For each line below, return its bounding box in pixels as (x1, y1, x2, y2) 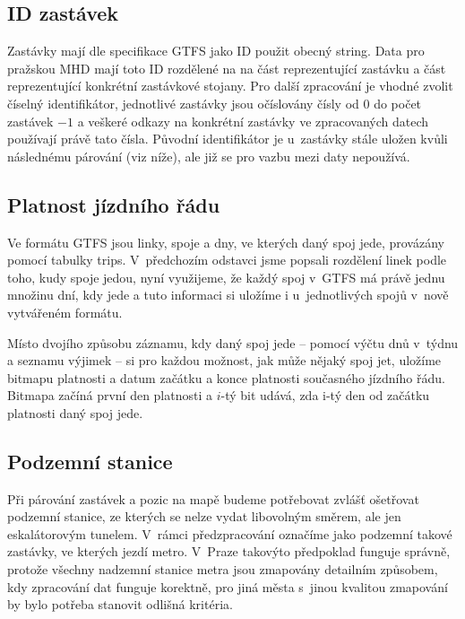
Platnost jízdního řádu (7, 190, 220, 218)
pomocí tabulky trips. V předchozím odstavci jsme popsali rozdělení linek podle (7, 250, 447, 269)
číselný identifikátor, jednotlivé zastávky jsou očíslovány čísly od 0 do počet (7, 93, 422, 112)
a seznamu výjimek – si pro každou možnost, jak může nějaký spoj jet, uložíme (7, 351, 442, 370)
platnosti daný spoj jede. (7, 403, 143, 422)
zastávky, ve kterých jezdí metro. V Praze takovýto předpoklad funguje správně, (7, 542, 451, 561)
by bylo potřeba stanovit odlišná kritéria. (7, 595, 233, 614)
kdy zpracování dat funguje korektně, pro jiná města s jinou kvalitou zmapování (7, 577, 448, 596)
